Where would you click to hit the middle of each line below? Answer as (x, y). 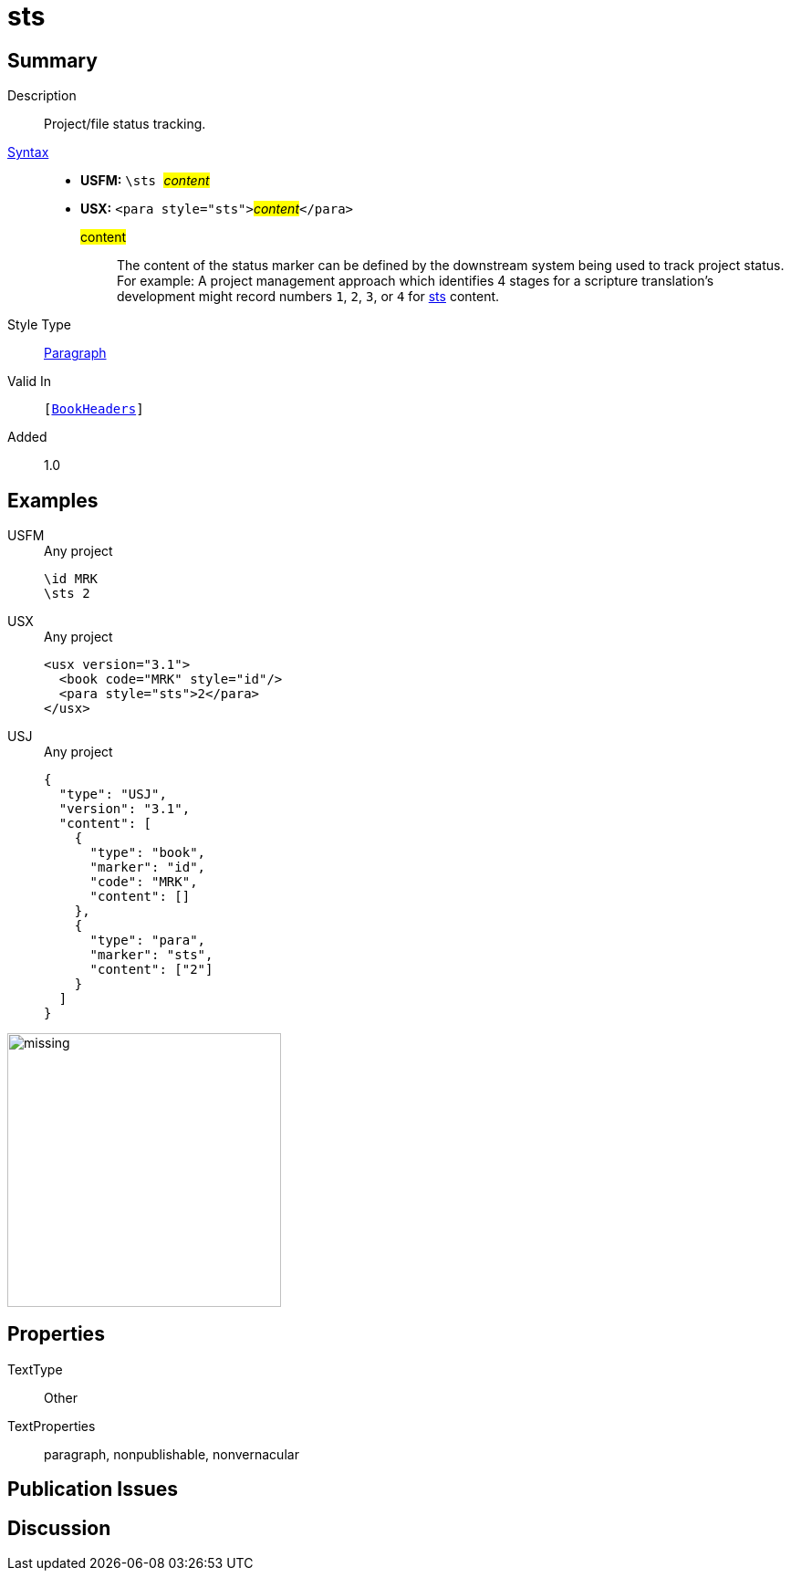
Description (42, 96)
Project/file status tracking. (125, 124)
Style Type (40, 325)
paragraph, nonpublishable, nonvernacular (172, 1454)
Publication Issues (93, 1489)
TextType (35, 1369)
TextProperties (52, 1426)
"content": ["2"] (151, 970)
